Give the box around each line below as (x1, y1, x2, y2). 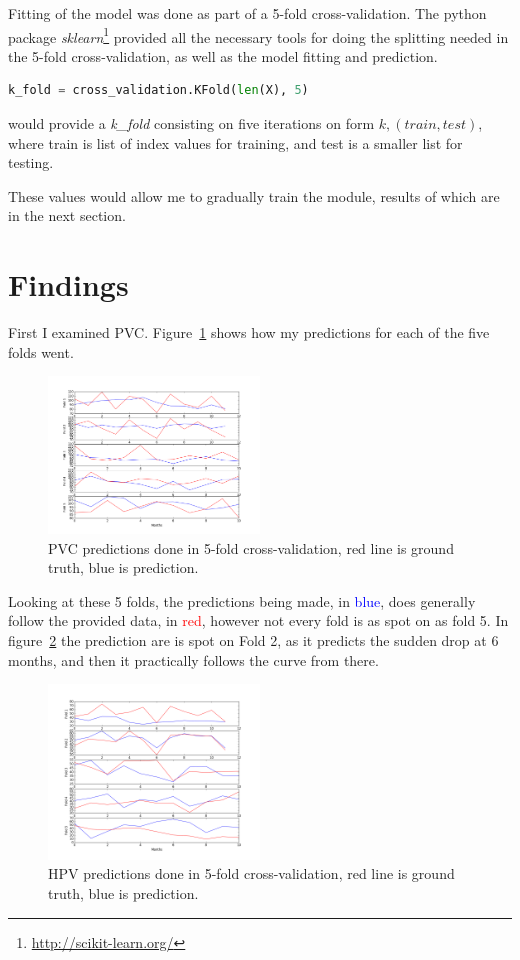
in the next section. (8, 205, 126, 226)
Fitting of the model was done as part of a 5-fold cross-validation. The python (8, 3, 487, 23)
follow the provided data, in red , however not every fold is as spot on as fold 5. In (8, 610, 509, 631)
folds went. (8, 341, 74, 362)
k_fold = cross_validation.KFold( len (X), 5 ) (8, 83, 309, 98)
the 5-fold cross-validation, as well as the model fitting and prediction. (8, 45, 438, 66)
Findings (8, 264, 129, 305)
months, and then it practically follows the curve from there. (8, 649, 379, 670)
